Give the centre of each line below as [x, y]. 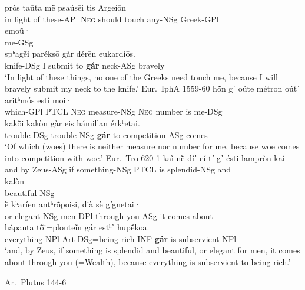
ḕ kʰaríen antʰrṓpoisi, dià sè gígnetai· [73, 204]
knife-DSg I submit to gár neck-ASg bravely [85, 65]
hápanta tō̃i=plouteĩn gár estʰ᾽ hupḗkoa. [77, 227]
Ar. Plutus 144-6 [36, 281]
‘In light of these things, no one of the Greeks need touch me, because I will [141, 76]
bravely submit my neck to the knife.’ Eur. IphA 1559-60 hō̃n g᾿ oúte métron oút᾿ [152, 88]
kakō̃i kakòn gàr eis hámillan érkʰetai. [72, 123]
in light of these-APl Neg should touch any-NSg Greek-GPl [112, 19]
